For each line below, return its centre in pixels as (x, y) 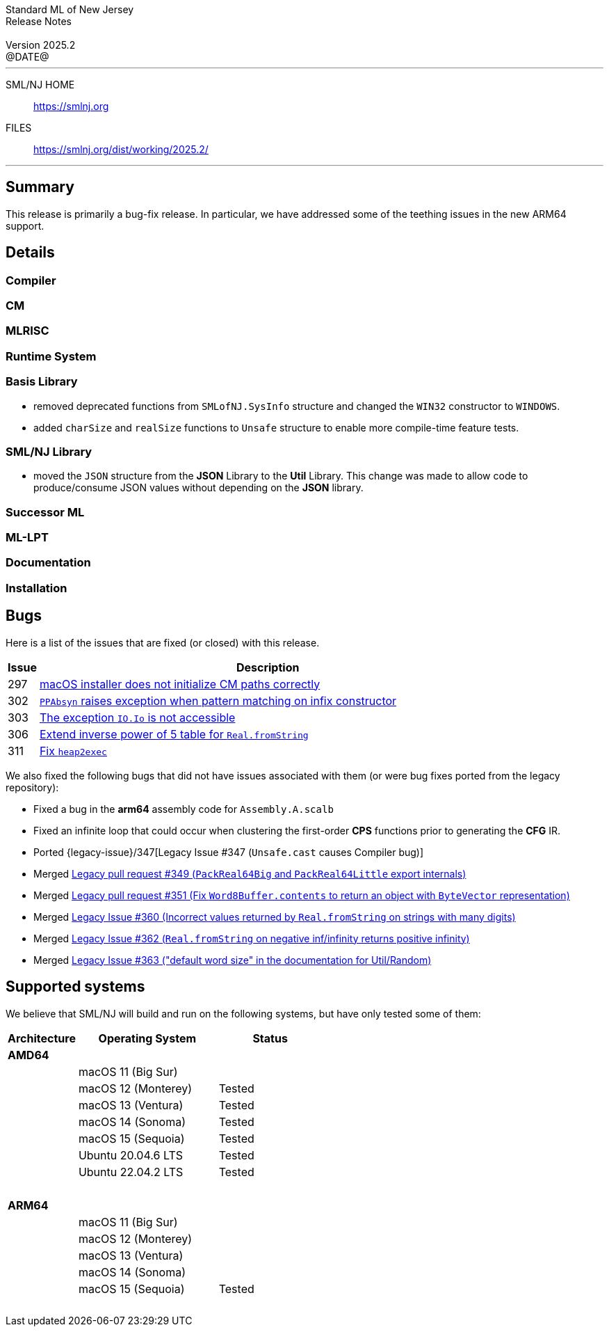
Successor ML (45, 512)
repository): (32, 787)
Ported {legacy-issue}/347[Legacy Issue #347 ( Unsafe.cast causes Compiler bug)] (229, 852)
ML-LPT (27, 538)
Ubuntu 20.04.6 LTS (130, 1155)
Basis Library (42, 382)
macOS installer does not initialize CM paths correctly (180, 684)
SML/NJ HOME (40, 85)
